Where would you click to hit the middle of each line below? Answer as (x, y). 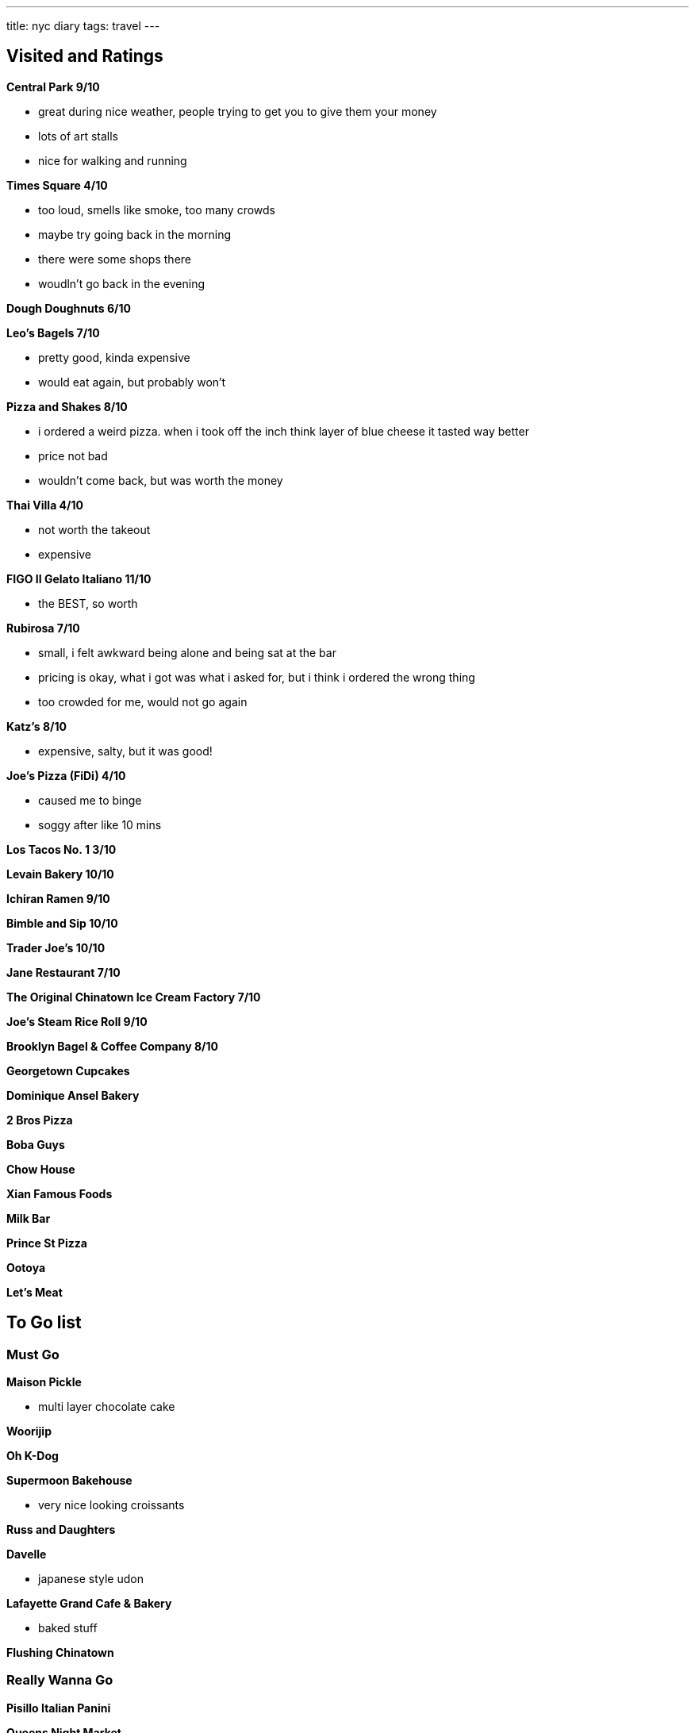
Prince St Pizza (47, 1243)
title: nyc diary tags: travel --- (83, 26)
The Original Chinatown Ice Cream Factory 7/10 (134, 997)
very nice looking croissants (111, 1505)
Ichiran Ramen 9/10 (58, 898)
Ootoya (26, 1267)
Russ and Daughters (61, 1530)
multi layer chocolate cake (107, 1407)
